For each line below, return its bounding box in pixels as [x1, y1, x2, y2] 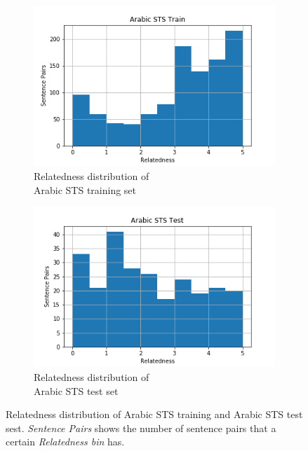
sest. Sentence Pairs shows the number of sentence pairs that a [6, 420, 276, 435]
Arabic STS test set [34, 383, 119, 398]
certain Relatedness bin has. [6, 434, 125, 449]
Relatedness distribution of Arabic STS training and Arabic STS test [6, 407, 303, 422]
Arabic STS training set [34, 182, 137, 197]
